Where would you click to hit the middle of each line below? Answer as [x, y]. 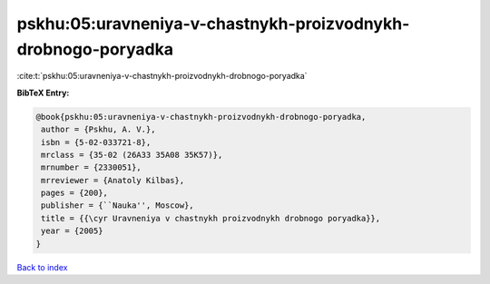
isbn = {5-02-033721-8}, [96, 142]
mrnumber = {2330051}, [92, 167]
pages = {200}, [75, 193]
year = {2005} [72, 231]
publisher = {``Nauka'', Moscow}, [118, 206]
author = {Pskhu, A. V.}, [98, 130]
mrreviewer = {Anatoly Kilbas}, [113, 180]
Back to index [42, 267]
